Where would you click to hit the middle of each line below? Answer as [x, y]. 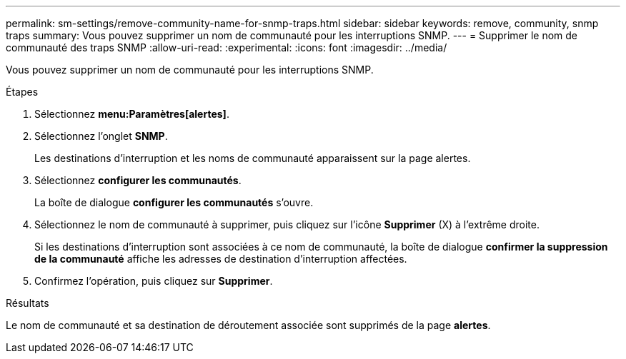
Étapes [22, 92]
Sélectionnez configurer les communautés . [138, 180]
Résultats [28, 303]
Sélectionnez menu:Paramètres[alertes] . [132, 114]
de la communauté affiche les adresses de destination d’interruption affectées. [221, 259]
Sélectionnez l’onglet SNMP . [101, 136]
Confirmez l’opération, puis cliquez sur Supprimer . [154, 281]
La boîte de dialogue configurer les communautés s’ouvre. [174, 202]
